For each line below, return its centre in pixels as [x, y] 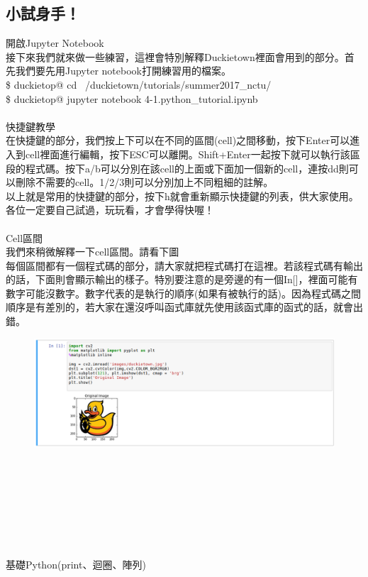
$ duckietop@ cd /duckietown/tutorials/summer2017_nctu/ [139, 84]
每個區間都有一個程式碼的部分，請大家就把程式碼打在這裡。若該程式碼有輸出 [184, 265]
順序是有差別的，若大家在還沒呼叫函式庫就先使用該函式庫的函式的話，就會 [179, 307]
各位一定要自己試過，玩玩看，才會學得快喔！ [110, 210]
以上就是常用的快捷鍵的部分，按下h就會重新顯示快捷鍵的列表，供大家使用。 [182, 196]
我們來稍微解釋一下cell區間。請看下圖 [93, 252]
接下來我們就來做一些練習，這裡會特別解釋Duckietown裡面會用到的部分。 [175, 56]
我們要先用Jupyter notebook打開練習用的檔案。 [123, 71]
